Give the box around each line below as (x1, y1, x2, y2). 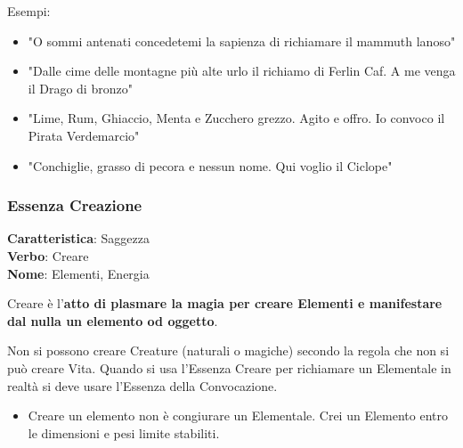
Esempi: (7, 2, 51, 20)
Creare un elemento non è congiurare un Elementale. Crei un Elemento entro (28, 406, 448, 425)
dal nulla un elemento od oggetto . (7, 311, 218, 330)
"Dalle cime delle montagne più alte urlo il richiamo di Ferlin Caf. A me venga (28, 61, 456, 80)
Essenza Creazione (7, 194, 142, 216)
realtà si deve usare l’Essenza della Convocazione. (7, 376, 278, 395)
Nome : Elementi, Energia (7, 264, 150, 282)
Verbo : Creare (7, 246, 89, 265)
